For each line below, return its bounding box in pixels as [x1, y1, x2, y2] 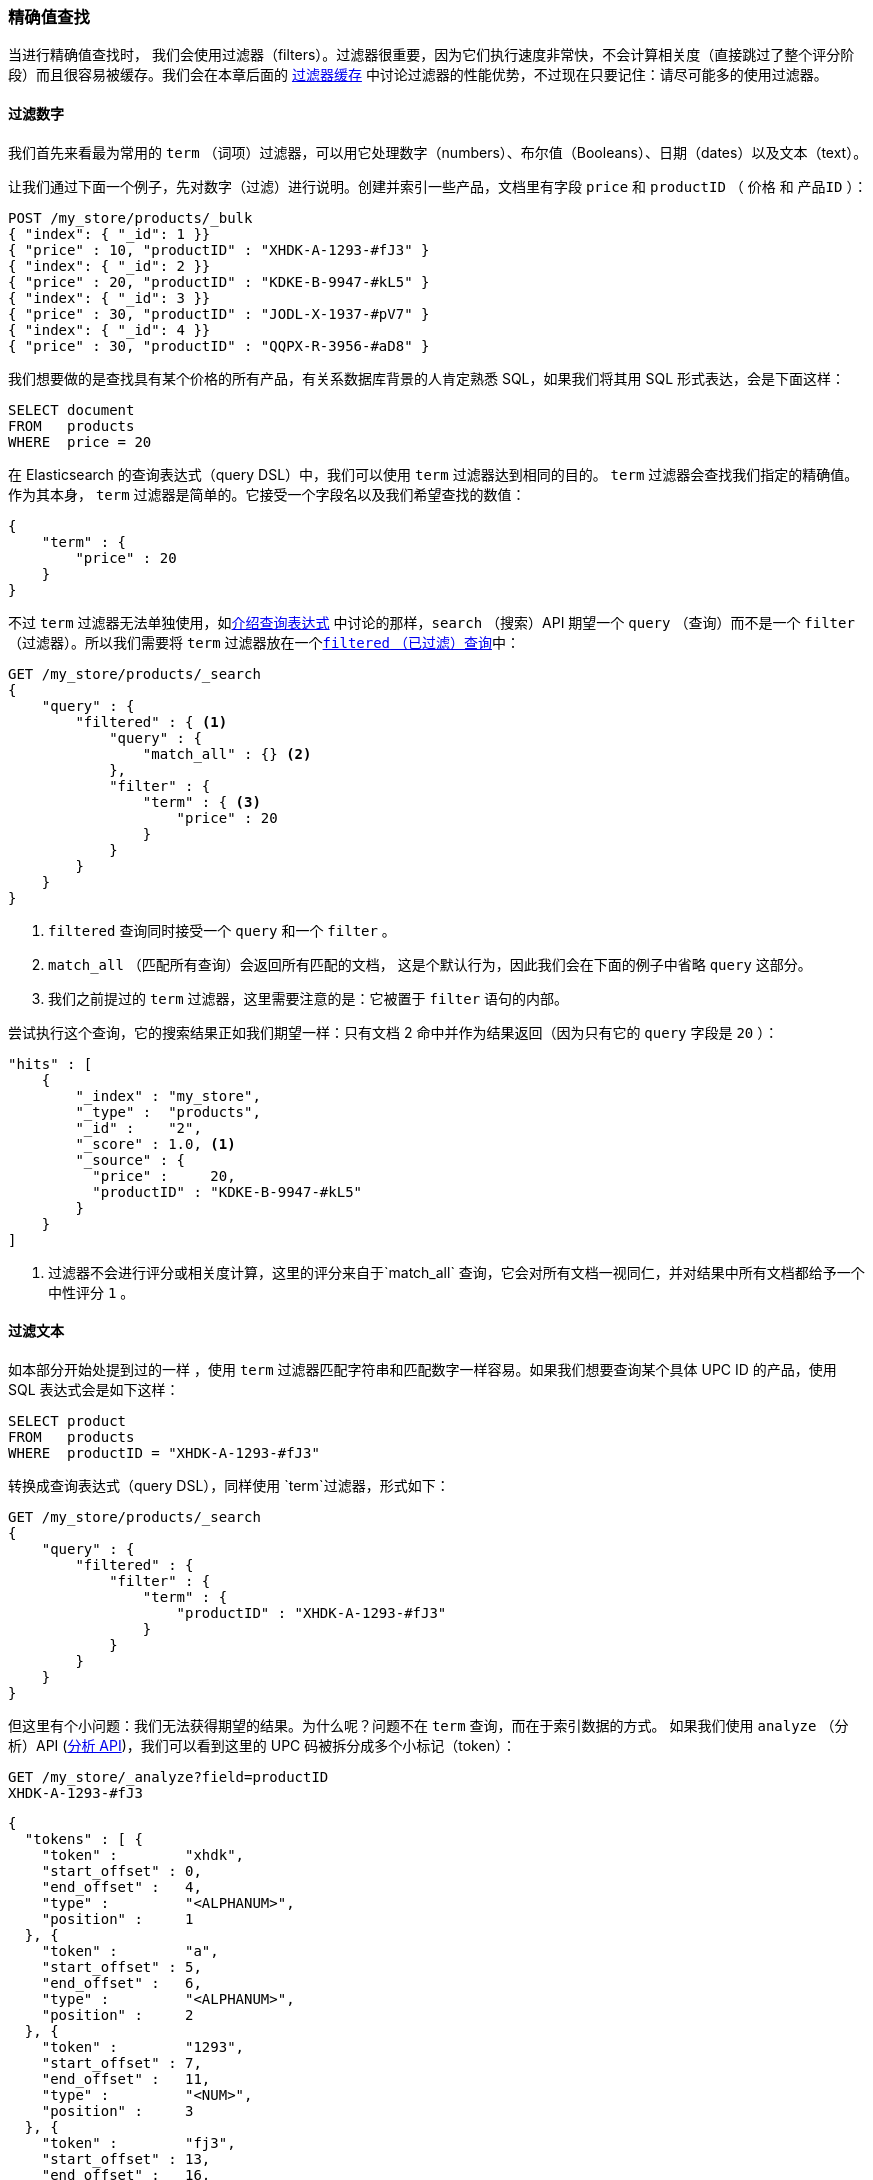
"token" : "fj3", [41, 2134, 236, 2151]
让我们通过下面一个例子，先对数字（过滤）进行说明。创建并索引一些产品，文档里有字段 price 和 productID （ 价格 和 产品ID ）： [8, 177, 868, 195]
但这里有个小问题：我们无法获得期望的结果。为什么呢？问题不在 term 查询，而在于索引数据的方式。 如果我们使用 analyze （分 [8, 1716, 849, 1734]
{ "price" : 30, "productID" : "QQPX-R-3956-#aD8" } [8, 337, 430, 354]
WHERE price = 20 [8, 433, 152, 450]
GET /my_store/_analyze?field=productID [8, 1768, 329, 1785]
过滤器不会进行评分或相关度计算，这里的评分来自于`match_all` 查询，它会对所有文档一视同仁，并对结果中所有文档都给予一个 [48, 1263, 865, 1281]
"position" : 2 [41, 2006, 194, 2023]
